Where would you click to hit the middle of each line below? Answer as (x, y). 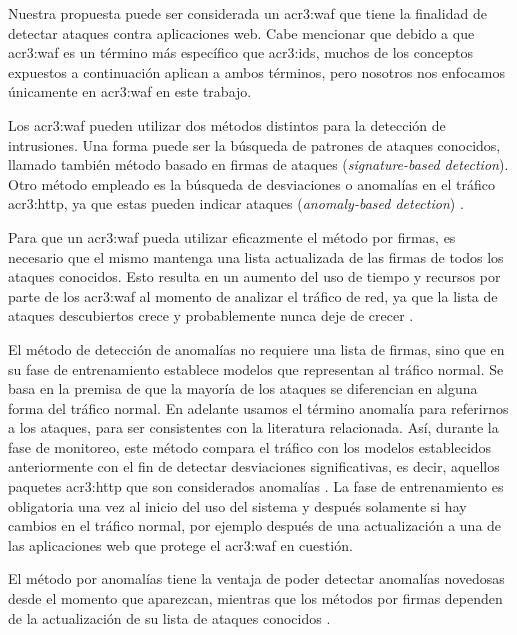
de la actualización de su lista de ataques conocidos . (169, 617)
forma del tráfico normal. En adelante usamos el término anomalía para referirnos (258, 407)
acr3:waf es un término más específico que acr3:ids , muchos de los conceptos (240, 52)
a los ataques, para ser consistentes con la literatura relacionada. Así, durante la (253, 427)
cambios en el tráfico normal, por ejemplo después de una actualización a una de (255, 525)
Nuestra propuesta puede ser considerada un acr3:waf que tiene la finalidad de (247, 13)
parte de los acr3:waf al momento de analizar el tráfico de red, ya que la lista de (253, 295)
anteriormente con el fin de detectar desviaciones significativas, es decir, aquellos (254, 466)
